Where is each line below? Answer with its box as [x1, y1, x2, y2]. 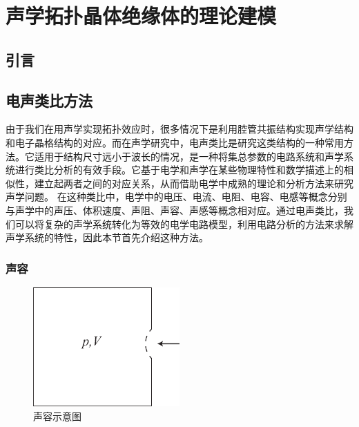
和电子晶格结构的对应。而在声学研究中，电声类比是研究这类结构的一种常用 [6, 135, 344, 149]
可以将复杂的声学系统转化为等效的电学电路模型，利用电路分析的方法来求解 [14, 216, 353, 231]
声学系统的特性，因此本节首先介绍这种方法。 [6, 230, 208, 245]
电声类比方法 [6, 89, 93, 111]
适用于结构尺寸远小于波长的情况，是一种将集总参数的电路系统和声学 [34, 149, 344, 163]
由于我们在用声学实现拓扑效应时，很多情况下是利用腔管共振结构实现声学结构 [6, 122, 353, 136]
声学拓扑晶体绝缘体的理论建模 [6, 1, 277, 30]
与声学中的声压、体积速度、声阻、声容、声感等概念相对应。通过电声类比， [6, 202, 344, 217]
